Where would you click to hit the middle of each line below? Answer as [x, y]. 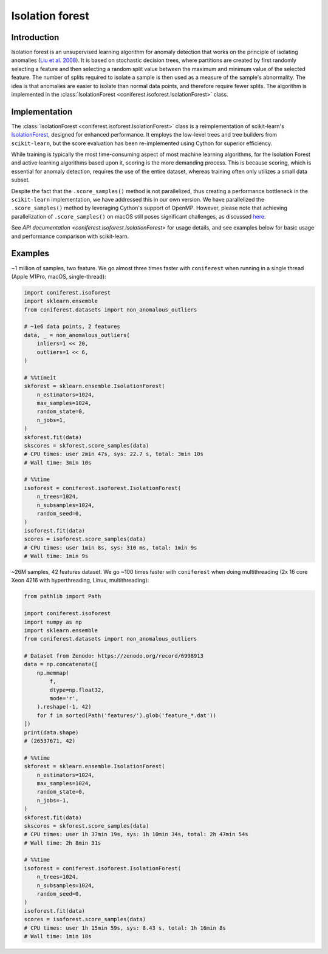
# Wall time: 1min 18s [58, 936]
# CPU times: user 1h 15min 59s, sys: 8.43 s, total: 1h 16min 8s [125, 928]
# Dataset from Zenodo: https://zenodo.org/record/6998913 [114, 656]
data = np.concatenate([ [61, 664]
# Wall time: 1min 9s [56, 556]
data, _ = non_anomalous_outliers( [77, 335]
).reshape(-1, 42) [64, 707]
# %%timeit [40, 377]
